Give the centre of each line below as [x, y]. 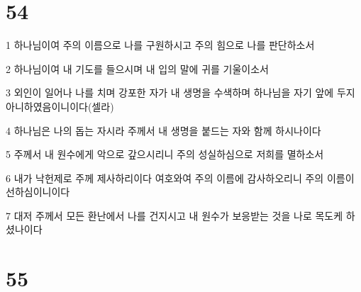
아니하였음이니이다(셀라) [60, 106]
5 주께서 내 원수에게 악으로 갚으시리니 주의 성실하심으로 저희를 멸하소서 [165, 154]
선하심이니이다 [38, 192]
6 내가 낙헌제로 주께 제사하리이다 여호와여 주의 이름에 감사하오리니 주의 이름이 [180, 178]
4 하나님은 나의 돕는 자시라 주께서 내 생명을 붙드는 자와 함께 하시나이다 [163, 130]
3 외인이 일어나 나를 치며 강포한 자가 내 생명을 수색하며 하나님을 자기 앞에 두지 [180, 92]
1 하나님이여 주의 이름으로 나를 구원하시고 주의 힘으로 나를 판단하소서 [160, 45]
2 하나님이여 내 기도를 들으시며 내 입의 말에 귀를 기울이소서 [137, 68]
